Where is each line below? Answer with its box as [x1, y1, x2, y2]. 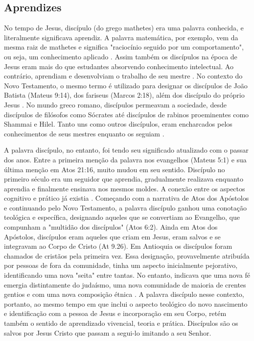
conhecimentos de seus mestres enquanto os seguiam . [4, 128, 164, 138]
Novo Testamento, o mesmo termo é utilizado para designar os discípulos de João [4, 80, 248, 90]
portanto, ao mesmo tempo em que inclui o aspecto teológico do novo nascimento [4, 298, 248, 309]
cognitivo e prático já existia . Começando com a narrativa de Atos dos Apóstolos [4, 193, 249, 203]
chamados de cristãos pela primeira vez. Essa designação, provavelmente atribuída [4, 250, 250, 261]
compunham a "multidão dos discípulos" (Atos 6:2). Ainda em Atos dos [4, 222, 218, 232]
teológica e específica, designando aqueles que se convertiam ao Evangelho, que [4, 212, 240, 222]
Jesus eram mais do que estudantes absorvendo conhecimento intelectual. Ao [4, 61, 233, 71]
